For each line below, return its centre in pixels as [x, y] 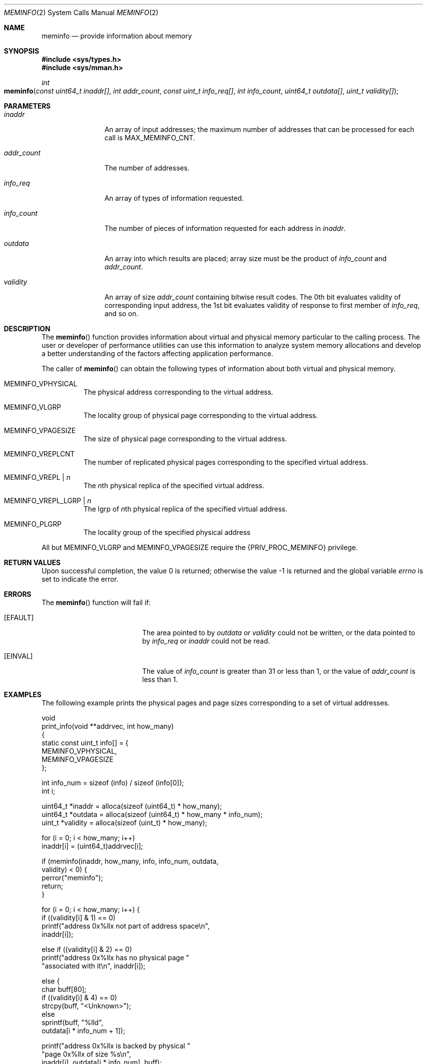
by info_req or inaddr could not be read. [206, 641]
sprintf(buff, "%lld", [72, 1022]
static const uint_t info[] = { [85, 743]
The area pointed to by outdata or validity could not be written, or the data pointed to [279, 633]
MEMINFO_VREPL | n [37, 477]
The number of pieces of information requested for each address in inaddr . [225, 228]
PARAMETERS [27, 106]
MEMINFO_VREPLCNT [39, 454]
